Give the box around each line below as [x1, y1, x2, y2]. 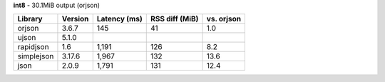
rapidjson [17, 42, 49, 52]
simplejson [17, 51, 54, 61]
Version [61, 14, 89, 24]
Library [17, 14, 43, 24]
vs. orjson [206, 14, 242, 24]
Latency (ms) [96, 14, 143, 24]
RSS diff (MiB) [150, 14, 199, 24]
